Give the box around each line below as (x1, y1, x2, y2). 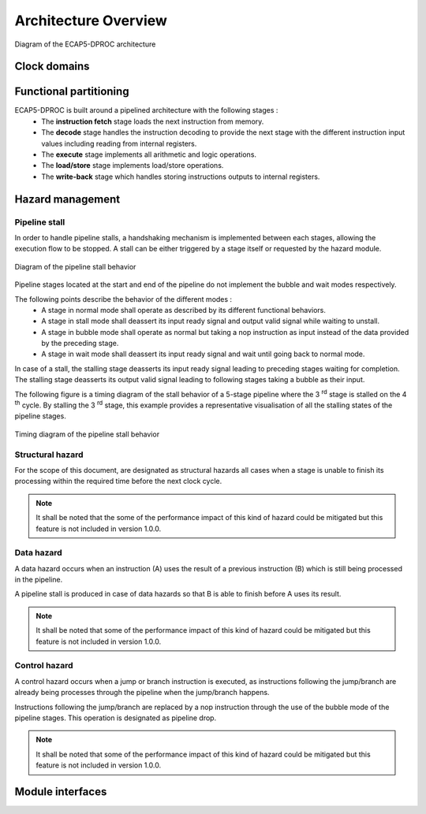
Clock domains (14, 60, 90, 73)
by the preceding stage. (41, 339, 119, 348)
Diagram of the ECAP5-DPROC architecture (14, 39, 156, 49)
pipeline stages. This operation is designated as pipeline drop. (14, 713, 217, 723)
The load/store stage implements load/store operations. (41, 161, 224, 170)
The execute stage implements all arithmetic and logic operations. (41, 150, 256, 159)
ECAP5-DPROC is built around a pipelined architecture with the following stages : (14, 106, 278, 115)
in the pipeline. (14, 575, 63, 585)
